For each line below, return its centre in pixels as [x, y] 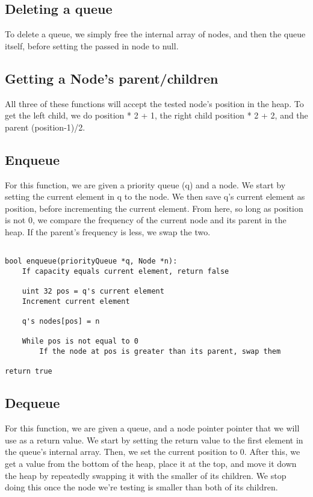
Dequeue [33, 403]
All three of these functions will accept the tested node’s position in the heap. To [154, 103]
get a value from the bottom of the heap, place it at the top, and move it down [151, 464]
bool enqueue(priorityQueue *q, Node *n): [91, 261]
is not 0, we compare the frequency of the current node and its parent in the [146, 220]
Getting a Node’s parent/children [112, 78]
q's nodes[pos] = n [61, 322]
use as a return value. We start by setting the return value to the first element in [154, 440]
